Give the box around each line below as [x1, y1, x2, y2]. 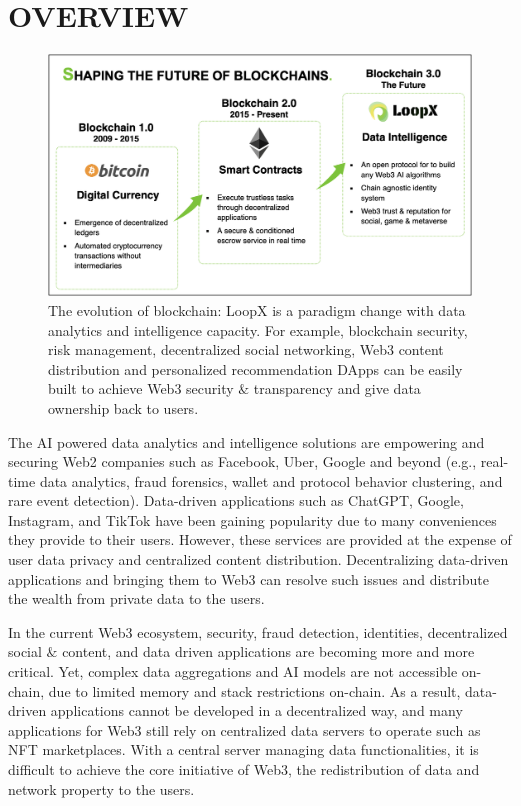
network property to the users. [8, 778, 195, 799]
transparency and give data [253, 378, 421, 399]
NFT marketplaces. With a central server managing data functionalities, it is [8, 739, 479, 760]
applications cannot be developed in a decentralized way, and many [50, 700, 463, 721]
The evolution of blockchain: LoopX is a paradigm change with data [48, 299, 466, 320]
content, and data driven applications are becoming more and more [62, 641, 475, 662]
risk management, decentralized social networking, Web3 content [48, 339, 444, 360]
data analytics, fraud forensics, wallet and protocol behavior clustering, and [39, 470, 503, 491]
